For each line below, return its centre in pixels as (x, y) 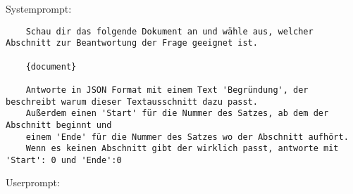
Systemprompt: (39, 8)
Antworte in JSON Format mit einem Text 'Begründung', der (167, 90)
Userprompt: (33, 182)
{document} (51, 66)
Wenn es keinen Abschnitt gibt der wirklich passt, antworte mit (182, 149)
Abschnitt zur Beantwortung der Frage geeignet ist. (132, 43)
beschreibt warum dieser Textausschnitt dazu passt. (132, 102)
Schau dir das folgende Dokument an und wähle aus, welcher (169, 31)
